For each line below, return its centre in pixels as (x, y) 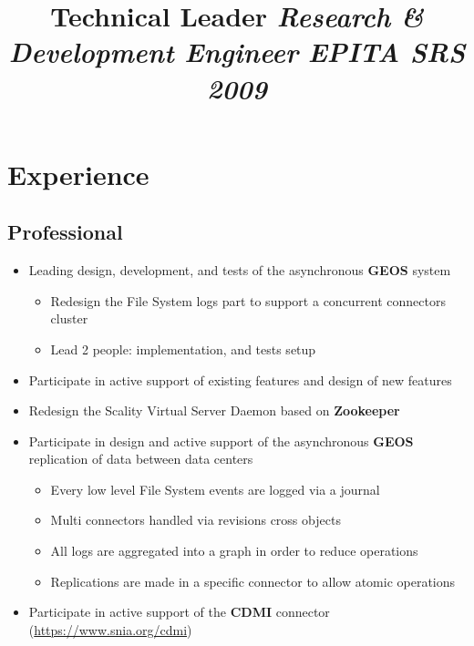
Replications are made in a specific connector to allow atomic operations (253, 581)
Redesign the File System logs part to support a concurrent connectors (248, 300)
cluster (69, 318)
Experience (78, 174)
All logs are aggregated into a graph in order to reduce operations (234, 551)
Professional (65, 232)
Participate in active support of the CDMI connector (179, 612)
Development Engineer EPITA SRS (237, 52)
